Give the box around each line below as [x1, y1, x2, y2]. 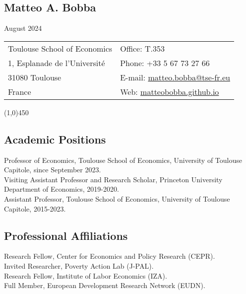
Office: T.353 [120, 42, 165, 54]
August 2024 [4, 23, 42, 33]
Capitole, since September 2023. [4, 164, 101, 175]
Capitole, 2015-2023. [4, 203, 66, 214]
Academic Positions [4, 131, 106, 147]
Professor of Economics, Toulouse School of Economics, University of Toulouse [4, 154, 242, 165]
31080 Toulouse [8, 71, 61, 83]
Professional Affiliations [4, 227, 128, 243]
